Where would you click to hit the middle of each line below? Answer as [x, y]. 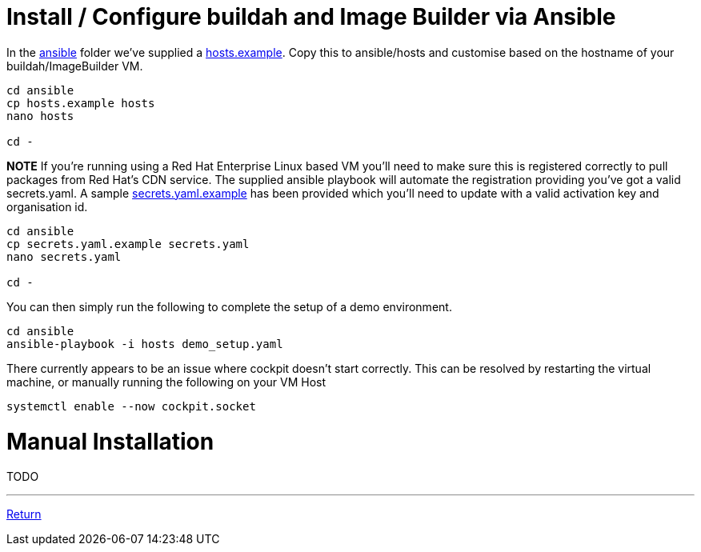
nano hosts [40, 116]
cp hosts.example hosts [81, 103]
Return [24, 514]
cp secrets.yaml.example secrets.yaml [128, 244]
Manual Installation [110, 441]
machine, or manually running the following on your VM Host [166, 382]
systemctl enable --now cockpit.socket [131, 406]
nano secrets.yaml [64, 256]
